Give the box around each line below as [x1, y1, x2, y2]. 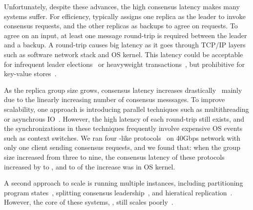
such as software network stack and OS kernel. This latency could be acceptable [4, 49, 243, 59]
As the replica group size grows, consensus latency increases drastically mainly [4, 84, 242, 95]
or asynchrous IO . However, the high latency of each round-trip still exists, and [4, 113, 245, 124]
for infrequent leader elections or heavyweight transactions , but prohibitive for [4, 59, 245, 69]
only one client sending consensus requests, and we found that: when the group [4, 142, 240, 152]
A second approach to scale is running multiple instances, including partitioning [4, 178, 243, 188]
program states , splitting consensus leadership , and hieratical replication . [4, 187, 232, 197]
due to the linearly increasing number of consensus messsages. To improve [4, 94, 225, 105]
